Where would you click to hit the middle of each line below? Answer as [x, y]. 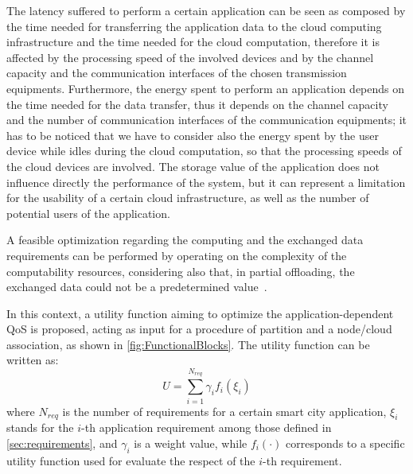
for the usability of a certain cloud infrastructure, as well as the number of [188, 198]
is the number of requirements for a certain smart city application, [224, 411]
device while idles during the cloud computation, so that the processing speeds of [204, 151]
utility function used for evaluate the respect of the [131, 460]
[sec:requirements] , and [62, 443]
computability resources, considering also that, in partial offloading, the [181, 271]
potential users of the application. [88, 213]
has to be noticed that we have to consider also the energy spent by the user [193, 135]
